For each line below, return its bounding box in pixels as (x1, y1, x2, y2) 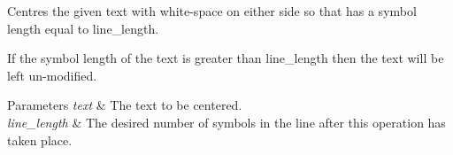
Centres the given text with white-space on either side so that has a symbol (7, 2, 417, 19)
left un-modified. (7, 66, 97, 84)
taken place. (7, 130, 73, 149)
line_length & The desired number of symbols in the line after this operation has (7, 112, 446, 131)
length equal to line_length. (7, 19, 159, 37)
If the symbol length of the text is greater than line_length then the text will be (7, 49, 444, 67)
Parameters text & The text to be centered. (7, 96, 242, 114)
